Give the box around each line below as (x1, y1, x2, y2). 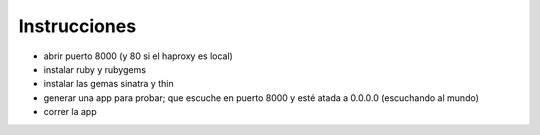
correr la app (43, 106, 97, 118)
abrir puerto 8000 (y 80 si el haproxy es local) (43, 50, 234, 62)
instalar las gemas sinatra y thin (43, 78, 174, 90)
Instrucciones (18, 15, 137, 37)
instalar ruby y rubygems (43, 63, 147, 75)
